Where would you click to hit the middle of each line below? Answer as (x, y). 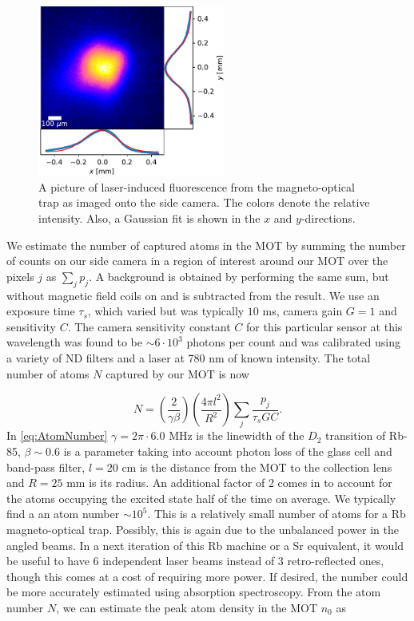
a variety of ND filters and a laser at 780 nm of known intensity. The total (189, 357)
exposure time (41, 311)
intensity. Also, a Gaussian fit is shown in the (149, 218)
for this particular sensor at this (324, 326)
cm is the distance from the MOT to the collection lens (257, 467)
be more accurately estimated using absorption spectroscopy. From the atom (194, 592)
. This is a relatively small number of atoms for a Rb (277, 514)
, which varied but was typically (166, 311)
